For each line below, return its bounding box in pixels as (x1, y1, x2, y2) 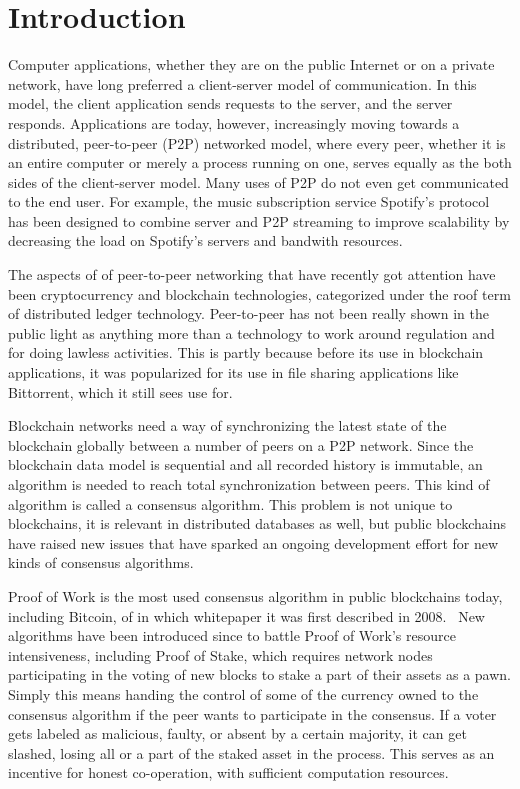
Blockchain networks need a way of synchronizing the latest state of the (8, 415, 447, 436)
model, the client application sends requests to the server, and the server (8, 93, 453, 114)
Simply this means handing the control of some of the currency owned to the (8, 683, 479, 704)
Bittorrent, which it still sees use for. (8, 381, 233, 402)
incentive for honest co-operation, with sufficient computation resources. (8, 762, 449, 783)
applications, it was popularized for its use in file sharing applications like (8, 362, 459, 383)
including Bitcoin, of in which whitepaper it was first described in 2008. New (8, 605, 485, 626)
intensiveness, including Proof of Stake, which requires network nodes (8, 644, 433, 665)
